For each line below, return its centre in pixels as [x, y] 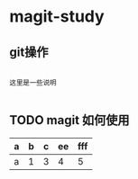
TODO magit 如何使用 [69, 120]
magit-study [57, 17]
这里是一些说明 [33, 83]
